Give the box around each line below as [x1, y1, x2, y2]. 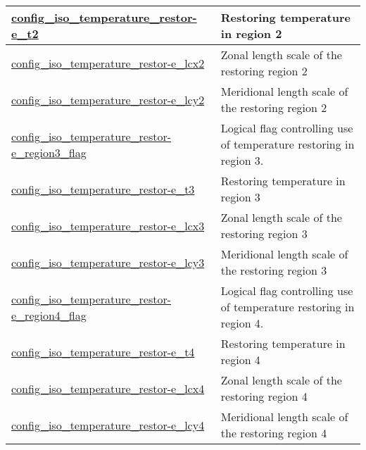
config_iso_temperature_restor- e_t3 [11, 180, 195, 197]
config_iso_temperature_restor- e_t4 [11, 343, 195, 360]
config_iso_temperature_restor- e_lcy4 [11, 416, 205, 433]
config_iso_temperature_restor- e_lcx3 [11, 217, 205, 234]
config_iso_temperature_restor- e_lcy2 [11, 91, 205, 108]
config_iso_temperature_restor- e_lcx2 [11, 54, 205, 71]
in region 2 [220, 25, 282, 42]
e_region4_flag [11, 306, 87, 323]
